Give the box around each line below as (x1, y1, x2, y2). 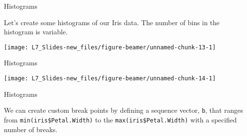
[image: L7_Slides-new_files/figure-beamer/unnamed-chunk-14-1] (4, 75, 216, 82)
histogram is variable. (4, 27, 68, 37)
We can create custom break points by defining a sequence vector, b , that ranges (4, 105, 243, 115)
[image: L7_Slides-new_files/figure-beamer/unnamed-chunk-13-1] (4, 44, 216, 51)
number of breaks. (4, 124, 58, 134)
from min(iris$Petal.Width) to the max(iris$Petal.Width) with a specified (4, 114, 237, 124)
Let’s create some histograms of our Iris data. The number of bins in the (4, 17, 220, 27)
